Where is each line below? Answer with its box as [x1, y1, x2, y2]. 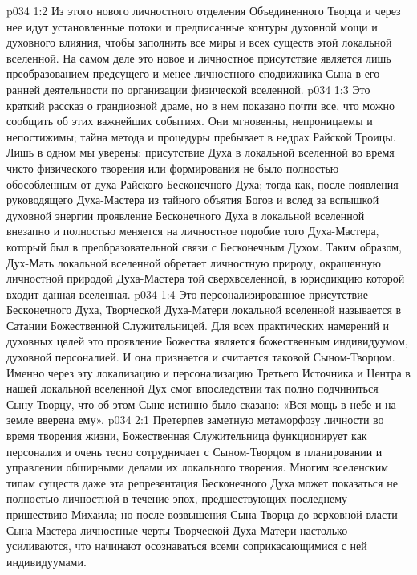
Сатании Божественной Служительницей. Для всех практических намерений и [6, 316, 390, 333]
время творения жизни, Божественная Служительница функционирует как [6, 427, 367, 444]
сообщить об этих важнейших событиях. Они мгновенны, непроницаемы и [6, 112, 373, 129]
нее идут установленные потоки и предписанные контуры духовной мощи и [6, 18, 378, 35]
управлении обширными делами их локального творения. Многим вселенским [6, 459, 389, 475]
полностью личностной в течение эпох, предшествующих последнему [6, 490, 347, 507]
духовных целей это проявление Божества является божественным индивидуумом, [6, 332, 408, 349]
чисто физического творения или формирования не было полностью [6, 159, 339, 176]
